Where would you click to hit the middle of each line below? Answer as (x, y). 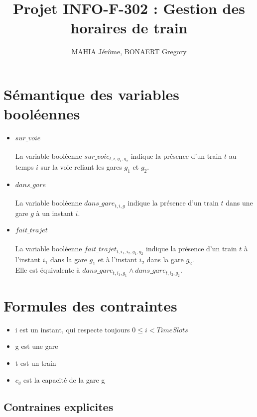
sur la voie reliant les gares (81, 167)
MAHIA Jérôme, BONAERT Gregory (129, 52)
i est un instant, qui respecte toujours (72, 329)
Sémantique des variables (92, 94)
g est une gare (37, 346)
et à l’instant (117, 260)
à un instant (55, 213)
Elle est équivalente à (48, 270)
